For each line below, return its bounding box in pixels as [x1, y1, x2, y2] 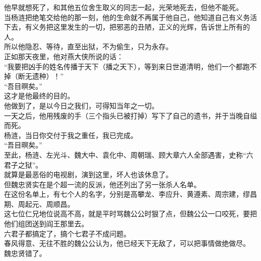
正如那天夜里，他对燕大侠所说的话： [4, 51, 123, 61]
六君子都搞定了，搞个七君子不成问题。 [4, 228, 130, 238]
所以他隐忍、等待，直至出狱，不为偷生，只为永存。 [4, 41, 173, 52]
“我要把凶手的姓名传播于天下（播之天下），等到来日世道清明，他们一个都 [4, 61, 243, 71]
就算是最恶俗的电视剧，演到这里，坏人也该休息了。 [4, 169, 173, 180]
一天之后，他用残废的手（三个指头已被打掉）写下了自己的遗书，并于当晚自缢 [4, 110, 257, 120]
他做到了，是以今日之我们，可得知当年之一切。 [4, 100, 159, 110]
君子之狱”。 [4, 159, 43, 170]
